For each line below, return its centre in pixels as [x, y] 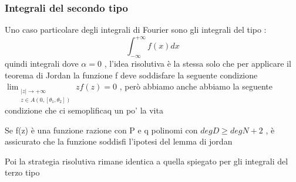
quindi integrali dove [42, 63]
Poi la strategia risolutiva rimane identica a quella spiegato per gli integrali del [147, 161]
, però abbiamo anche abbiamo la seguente [196, 86]
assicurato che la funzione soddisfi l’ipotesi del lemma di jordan [119, 141]
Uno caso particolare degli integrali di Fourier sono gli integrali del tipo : [136, 30]
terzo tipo [22, 172]
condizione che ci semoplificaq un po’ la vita [84, 110]
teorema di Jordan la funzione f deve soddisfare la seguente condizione [131, 75]
